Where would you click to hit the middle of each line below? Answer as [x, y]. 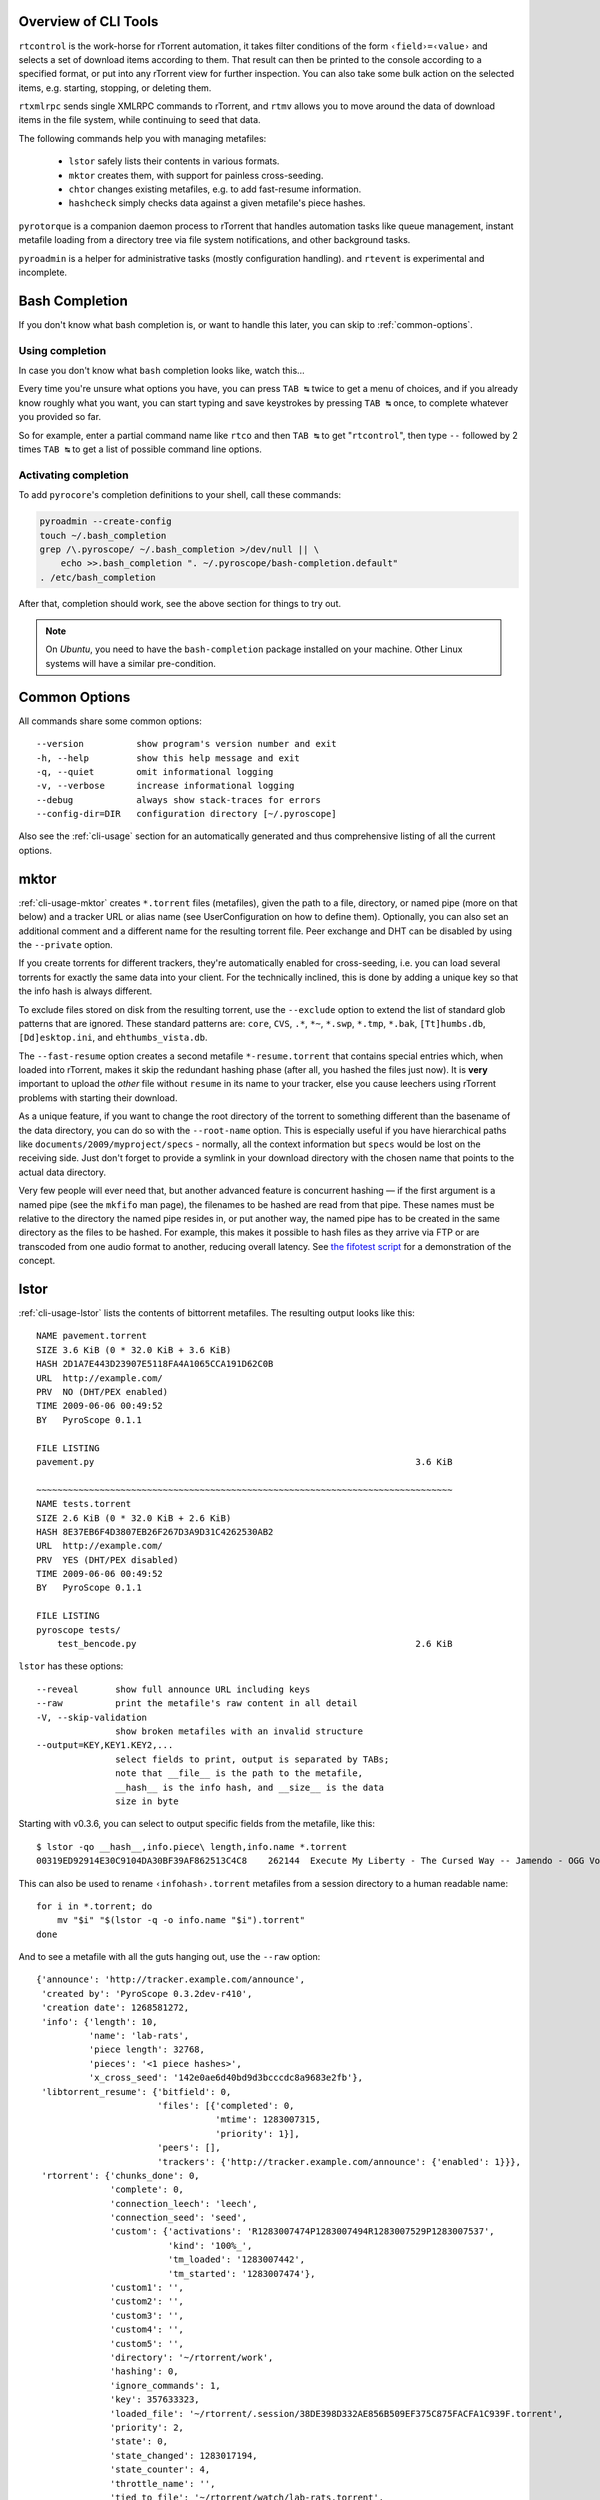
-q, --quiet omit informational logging [155, 771]
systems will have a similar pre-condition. [131, 663]
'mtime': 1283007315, [268, 2119]
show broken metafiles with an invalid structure [239, 1731]
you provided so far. [60, 417]
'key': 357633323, [155, 2399]
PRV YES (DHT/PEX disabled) [107, 1559]
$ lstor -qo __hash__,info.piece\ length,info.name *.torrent [192, 1846]
